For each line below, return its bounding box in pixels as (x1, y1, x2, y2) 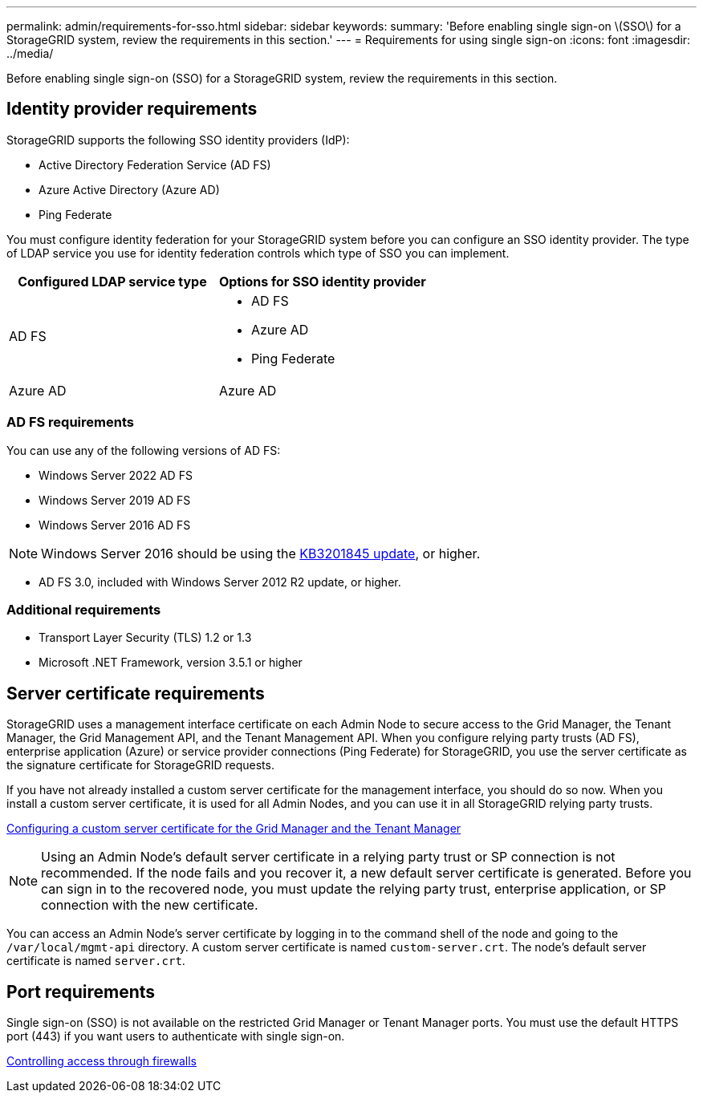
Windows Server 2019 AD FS (39, 493, 191, 507)
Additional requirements (6, 601, 161, 618)
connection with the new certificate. (41, 897, 258, 914)
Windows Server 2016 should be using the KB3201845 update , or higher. (41, 545, 481, 562)
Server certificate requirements (6, 683, 265, 704)
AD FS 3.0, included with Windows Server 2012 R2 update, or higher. (39, 574, 401, 589)
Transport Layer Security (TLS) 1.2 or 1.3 (39, 631, 252, 645)
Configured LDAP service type (18, 273, 207, 290)
